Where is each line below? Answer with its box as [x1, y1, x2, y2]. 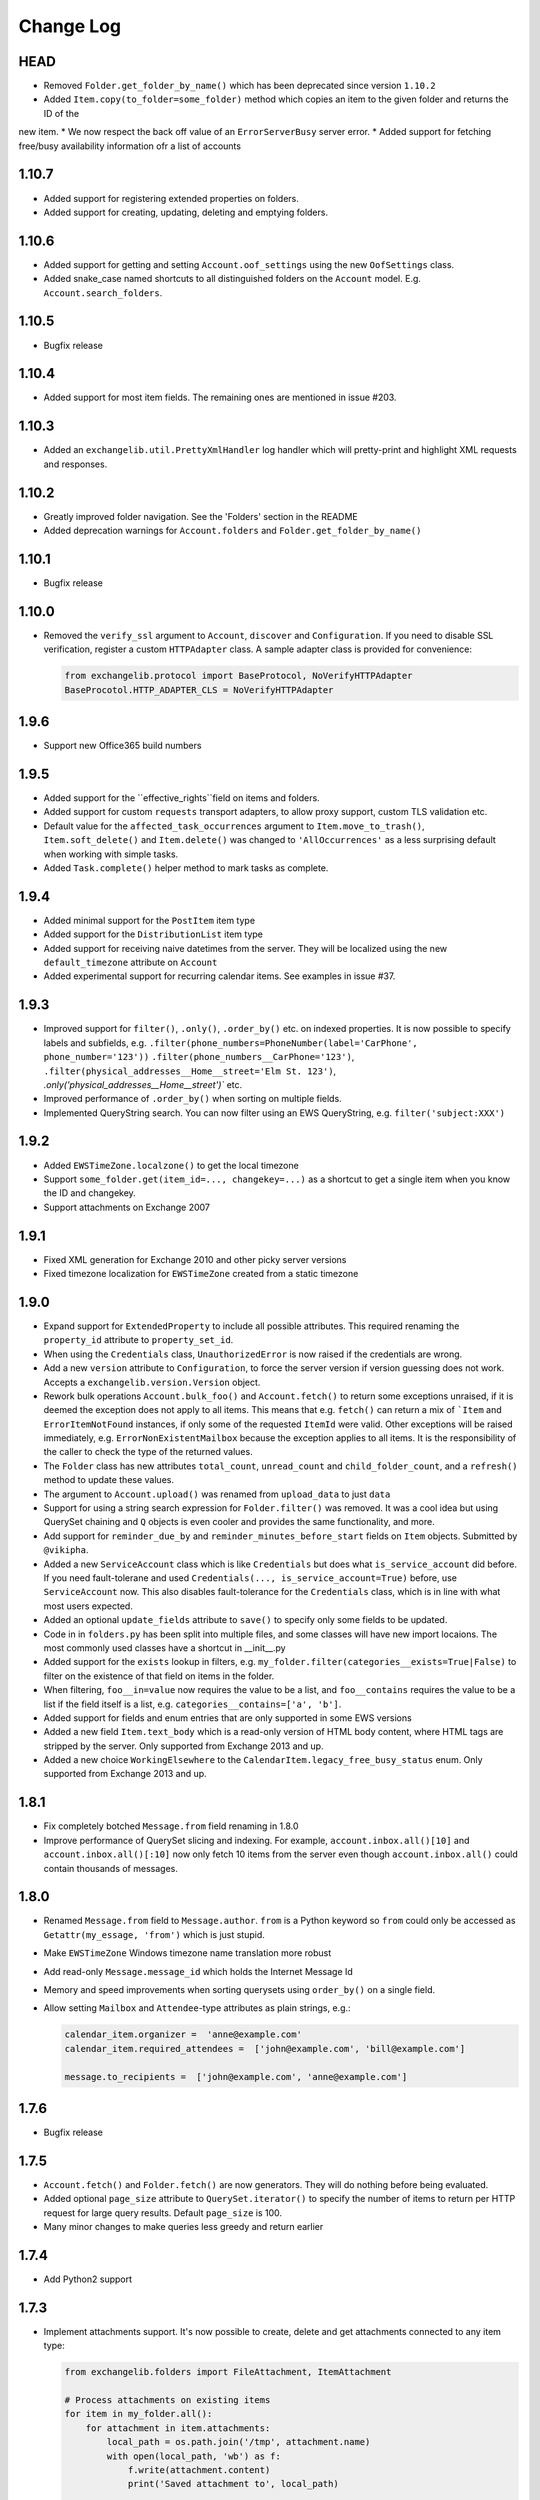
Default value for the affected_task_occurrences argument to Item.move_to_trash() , [43, 820, 425, 832]
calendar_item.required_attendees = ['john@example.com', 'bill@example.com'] [64, 2043, 466, 2054]
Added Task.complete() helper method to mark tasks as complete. [43, 861, 329, 874]
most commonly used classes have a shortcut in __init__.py [43, 1641, 286, 1654]
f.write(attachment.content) [127, 2465, 271, 2476]
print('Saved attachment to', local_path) [127, 2478, 339, 2490]
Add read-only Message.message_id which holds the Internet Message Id [43, 1965, 354, 1977]
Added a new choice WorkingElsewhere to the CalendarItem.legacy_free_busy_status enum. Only [43, 1754, 484, 1766]
